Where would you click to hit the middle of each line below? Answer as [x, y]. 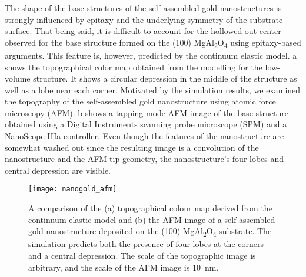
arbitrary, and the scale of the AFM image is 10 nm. [124, 267]
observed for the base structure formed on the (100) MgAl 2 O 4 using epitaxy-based [153, 43]
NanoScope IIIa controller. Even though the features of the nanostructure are [144, 136]
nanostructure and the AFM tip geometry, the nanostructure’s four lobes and [144, 159]
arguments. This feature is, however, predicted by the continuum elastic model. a [151, 55]
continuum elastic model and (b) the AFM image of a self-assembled [152, 219]
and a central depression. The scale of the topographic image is [142, 255]
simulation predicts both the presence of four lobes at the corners [146, 244]
